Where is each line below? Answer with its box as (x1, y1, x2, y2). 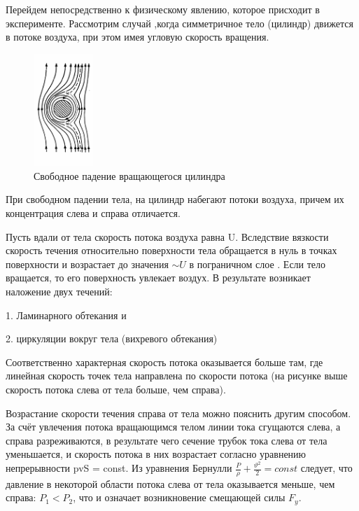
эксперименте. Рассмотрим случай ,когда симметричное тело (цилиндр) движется (6, 15, 353, 30)
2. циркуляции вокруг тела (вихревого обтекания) (6, 331, 218, 346)
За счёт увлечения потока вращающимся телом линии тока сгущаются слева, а (6, 419, 341, 434)
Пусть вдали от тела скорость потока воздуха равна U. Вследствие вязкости (6, 229, 329, 244)
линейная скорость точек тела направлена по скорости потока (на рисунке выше (6, 368, 348, 383)
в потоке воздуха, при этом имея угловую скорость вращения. (6, 29, 269, 44)
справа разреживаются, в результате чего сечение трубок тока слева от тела (6, 433, 328, 447)
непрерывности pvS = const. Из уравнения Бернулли (6, 461, 232, 475)
